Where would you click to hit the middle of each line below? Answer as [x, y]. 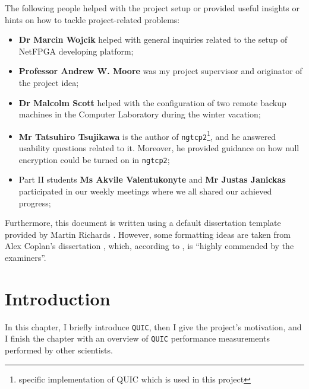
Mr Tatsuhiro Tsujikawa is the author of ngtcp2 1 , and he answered [147, 135]
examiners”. [26, 257]
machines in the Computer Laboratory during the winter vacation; [140, 114]
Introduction [58, 298]
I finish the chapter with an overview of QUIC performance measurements [137, 338]
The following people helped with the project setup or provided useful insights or [152, 8]
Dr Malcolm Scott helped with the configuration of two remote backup [152, 102]
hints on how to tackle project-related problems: [92, 19]
